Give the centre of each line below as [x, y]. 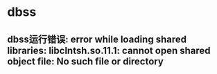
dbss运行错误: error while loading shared [97, 39]
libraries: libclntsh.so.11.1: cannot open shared [109, 50]
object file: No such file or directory [86, 61]
